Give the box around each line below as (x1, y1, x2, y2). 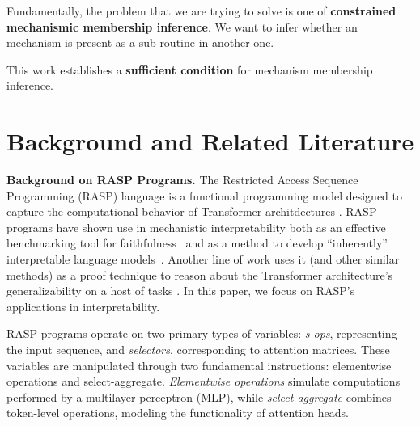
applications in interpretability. (6, 297, 160, 314)
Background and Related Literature (6, 124, 414, 158)
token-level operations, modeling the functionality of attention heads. (6, 404, 349, 421)
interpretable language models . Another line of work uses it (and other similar (6, 251, 400, 268)
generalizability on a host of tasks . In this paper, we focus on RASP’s (6, 282, 355, 299)
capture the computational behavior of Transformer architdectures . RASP (6, 203, 377, 220)
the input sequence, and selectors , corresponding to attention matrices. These (6, 341, 390, 358)
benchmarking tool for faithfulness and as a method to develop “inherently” (6, 234, 388, 251)
